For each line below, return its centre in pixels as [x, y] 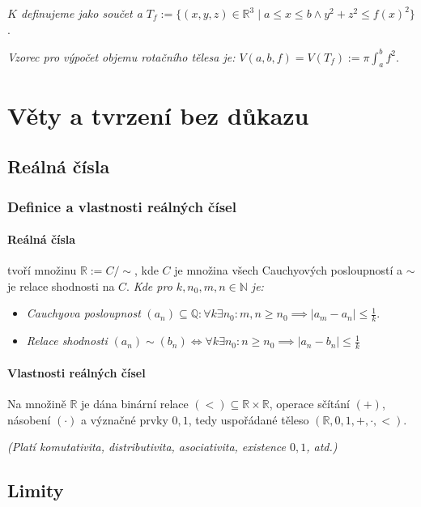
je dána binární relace [135, 403]
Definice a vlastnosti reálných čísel [122, 206]
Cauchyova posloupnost [83, 313]
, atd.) [322, 447]
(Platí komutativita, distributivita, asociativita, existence [147, 447]
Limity [36, 490]
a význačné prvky [125, 419]
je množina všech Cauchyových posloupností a [289, 270]
